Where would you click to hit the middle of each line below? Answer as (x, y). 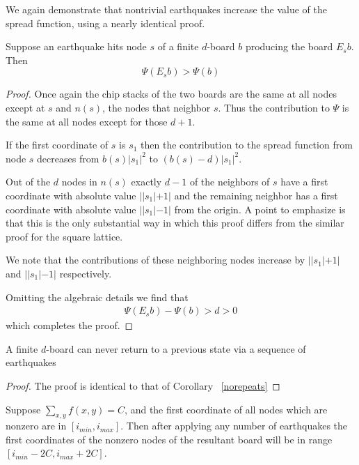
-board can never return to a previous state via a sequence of (176, 348)
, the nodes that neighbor (156, 107)
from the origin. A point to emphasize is (260, 209)
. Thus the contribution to (274, 107)
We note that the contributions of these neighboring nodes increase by (155, 260)
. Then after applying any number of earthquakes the (234, 426)
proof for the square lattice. (64, 236)
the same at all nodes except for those (87, 121)
